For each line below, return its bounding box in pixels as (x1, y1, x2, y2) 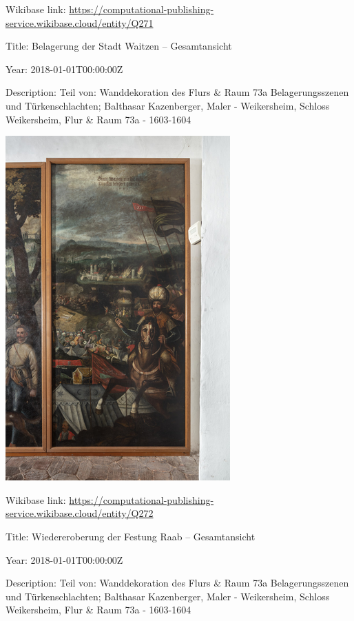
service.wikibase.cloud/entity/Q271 (6, 15, 154, 30)
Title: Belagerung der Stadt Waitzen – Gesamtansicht (6, 39, 232, 53)
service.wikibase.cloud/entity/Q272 (6, 506, 154, 520)
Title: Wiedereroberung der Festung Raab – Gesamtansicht (6, 529, 256, 543)
